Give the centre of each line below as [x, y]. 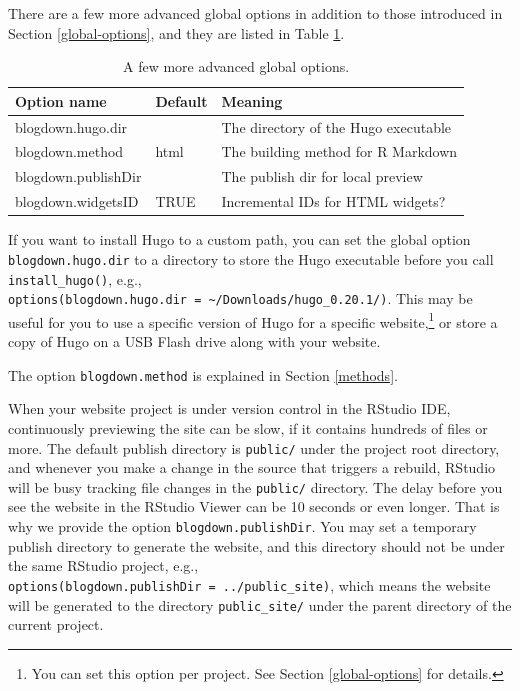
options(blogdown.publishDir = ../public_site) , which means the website [249, 584]
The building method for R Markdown [339, 151]
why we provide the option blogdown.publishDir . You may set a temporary [242, 526]
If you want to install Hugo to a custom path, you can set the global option [239, 239]
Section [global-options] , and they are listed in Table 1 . [176, 32]
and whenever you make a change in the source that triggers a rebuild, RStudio [252, 467]
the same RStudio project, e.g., [103, 565]
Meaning [252, 100]
